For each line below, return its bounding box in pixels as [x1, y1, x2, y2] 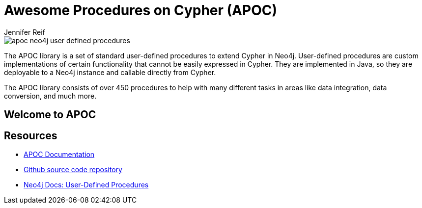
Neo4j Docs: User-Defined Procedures [24, 181, 149, 189]
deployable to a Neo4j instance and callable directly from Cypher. [4, 68, 216, 77]
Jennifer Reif [4, 27, 45, 36]
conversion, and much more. [4, 91, 97, 100]
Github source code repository [24, 165, 122, 174]
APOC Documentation [24, 150, 95, 159]
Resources [4, 129, 57, 142]
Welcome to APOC [4, 108, 96, 121]
